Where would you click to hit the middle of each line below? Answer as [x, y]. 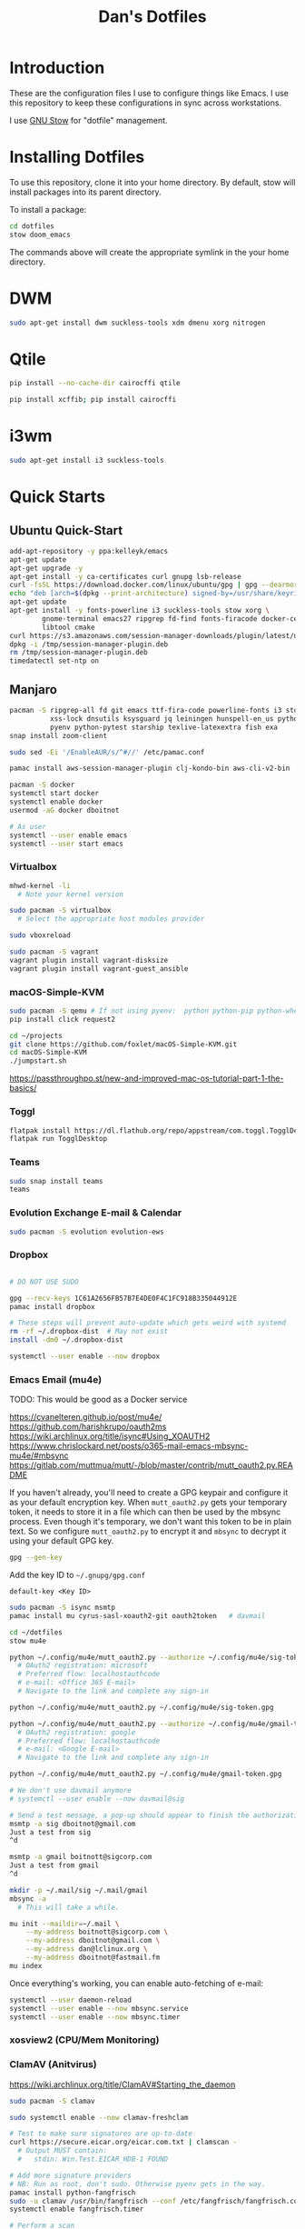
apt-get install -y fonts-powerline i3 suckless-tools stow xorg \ [140, 611]
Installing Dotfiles [77, 157]
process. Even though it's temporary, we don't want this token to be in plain [151, 1522]
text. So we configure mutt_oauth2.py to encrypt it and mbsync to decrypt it [148, 1531]
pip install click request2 [63, 1019]
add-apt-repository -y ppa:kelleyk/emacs [89, 551]
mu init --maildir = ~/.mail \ [64, 1924]
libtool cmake [69, 627]
